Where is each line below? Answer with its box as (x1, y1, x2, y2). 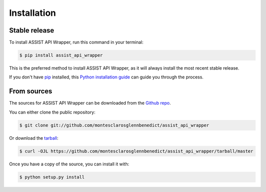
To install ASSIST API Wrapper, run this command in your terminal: (9, 39, 144, 45)
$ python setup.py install (19, 174, 85, 180)
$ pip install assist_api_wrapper (19, 52, 103, 58)
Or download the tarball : (9, 135, 59, 141)
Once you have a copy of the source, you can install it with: (9, 161, 130, 167)
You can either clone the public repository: (9, 109, 96, 115)
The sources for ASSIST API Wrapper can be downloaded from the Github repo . (9, 100, 171, 106)
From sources (9, 87, 53, 96)
